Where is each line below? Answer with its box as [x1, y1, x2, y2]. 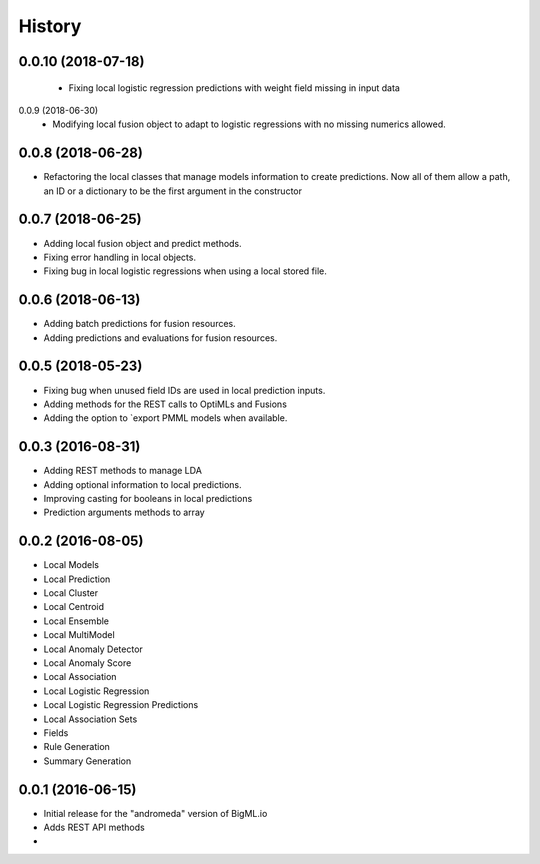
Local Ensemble [43, 615, 110, 627]
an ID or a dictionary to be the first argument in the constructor [43, 185, 303, 197]
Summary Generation [43, 755, 132, 767]
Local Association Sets [43, 713, 138, 725]
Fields [43, 726, 69, 739]
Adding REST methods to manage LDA [43, 465, 202, 477]
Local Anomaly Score [43, 657, 132, 669]
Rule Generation [43, 741, 110, 753]
